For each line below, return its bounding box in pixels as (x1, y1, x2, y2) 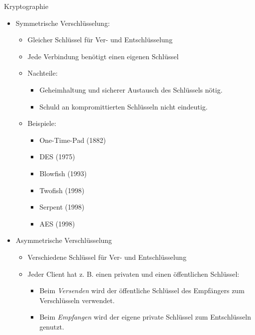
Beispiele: (27, 118, 57, 128)
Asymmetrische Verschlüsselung (15, 235, 112, 245)
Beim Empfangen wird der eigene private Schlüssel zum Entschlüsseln (39, 312, 252, 322)
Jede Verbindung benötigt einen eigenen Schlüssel (27, 51, 179, 61)
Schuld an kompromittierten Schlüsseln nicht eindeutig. (39, 101, 208, 112)
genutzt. (39, 321, 64, 332)
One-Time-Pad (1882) (39, 134, 106, 145)
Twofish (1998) (39, 185, 85, 195)
